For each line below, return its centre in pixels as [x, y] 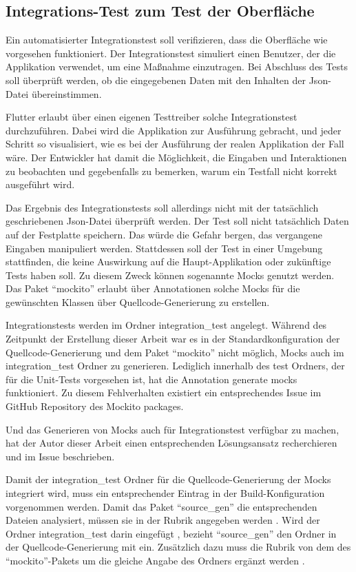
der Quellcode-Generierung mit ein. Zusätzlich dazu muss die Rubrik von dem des [178, 547]
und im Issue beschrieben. [60, 456]
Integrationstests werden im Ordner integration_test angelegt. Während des [166, 325]
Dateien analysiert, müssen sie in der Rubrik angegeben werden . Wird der [163, 520]
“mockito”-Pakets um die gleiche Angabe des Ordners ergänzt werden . [155, 560]
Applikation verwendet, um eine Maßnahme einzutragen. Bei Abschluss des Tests [177, 67]
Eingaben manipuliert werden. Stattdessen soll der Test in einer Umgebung [164, 248]
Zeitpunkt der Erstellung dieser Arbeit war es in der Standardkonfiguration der [173, 339]
